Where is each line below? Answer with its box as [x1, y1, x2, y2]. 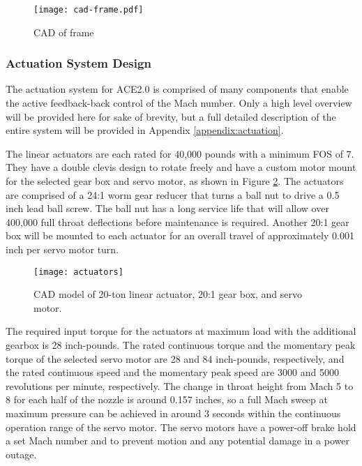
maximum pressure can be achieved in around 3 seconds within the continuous [6, 406, 341, 420]
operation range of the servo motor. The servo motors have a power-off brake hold [6, 419, 356, 434]
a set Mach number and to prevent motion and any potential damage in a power [6, 433, 349, 448]
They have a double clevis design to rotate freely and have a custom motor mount [6, 160, 356, 174]
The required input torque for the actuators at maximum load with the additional [6, 324, 356, 338]
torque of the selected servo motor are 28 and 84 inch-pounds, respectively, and [6, 351, 345, 366]
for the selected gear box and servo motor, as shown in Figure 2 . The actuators [6, 174, 344, 188]
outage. [6, 446, 37, 461]
